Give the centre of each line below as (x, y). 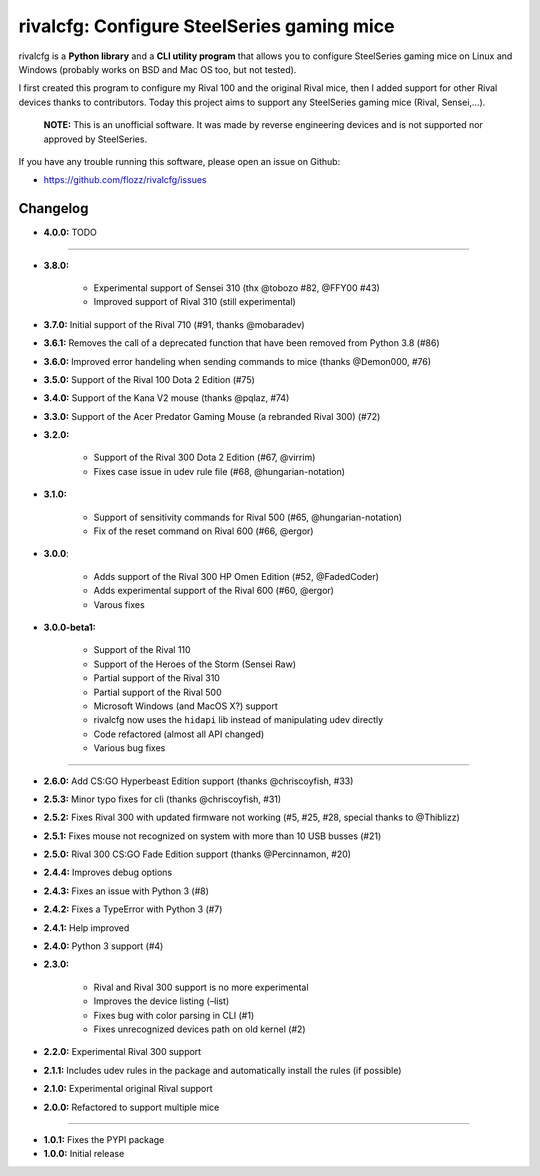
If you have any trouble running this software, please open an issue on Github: (179, 161)
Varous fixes (119, 604)
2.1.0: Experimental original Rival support (128, 1089)
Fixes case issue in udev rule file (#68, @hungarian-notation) (219, 471)
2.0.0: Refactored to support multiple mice (131, 1107)
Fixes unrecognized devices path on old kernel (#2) (199, 1029)
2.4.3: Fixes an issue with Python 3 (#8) (126, 891)
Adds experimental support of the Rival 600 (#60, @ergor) (214, 591)
